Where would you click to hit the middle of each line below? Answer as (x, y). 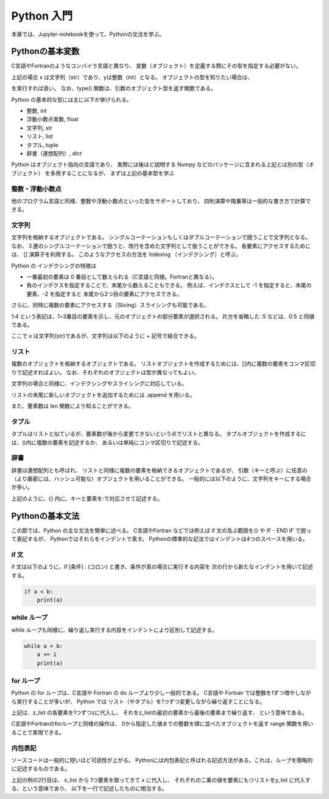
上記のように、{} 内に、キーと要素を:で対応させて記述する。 (87, 498)
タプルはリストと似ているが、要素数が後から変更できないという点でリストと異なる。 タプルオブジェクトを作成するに (159, 434)
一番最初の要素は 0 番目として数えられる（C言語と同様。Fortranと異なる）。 (122, 277)
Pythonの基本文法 (45, 516)
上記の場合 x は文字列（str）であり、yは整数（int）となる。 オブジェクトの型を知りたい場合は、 (132, 77)
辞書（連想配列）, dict (54, 153)
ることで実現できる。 (38, 732)
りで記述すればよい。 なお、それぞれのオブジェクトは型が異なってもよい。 (105, 372)
